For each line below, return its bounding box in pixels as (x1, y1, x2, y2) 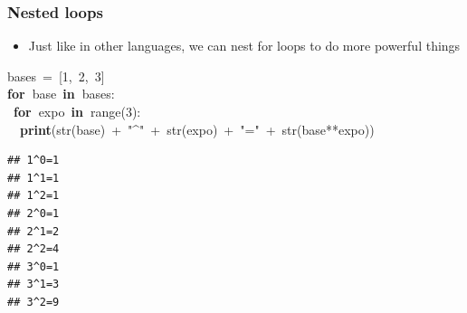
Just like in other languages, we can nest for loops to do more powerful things (28, 36, 461, 55)
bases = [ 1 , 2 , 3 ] (7, 66, 105, 85)
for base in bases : (7, 84, 115, 103)
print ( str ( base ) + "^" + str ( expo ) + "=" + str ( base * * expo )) (20, 119, 375, 138)
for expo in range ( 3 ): (14, 102, 141, 120)
